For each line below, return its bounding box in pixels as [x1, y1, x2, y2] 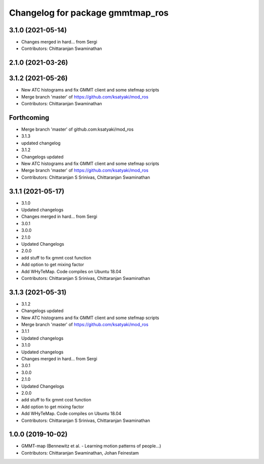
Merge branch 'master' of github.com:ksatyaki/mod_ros [21, 126, 134, 132]
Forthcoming [9, 113, 49, 122]
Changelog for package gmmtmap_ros [9, 7, 169, 18]
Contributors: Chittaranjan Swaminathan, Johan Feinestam [21, 450, 139, 456]
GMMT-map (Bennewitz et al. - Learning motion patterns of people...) [21, 443, 161, 449]
